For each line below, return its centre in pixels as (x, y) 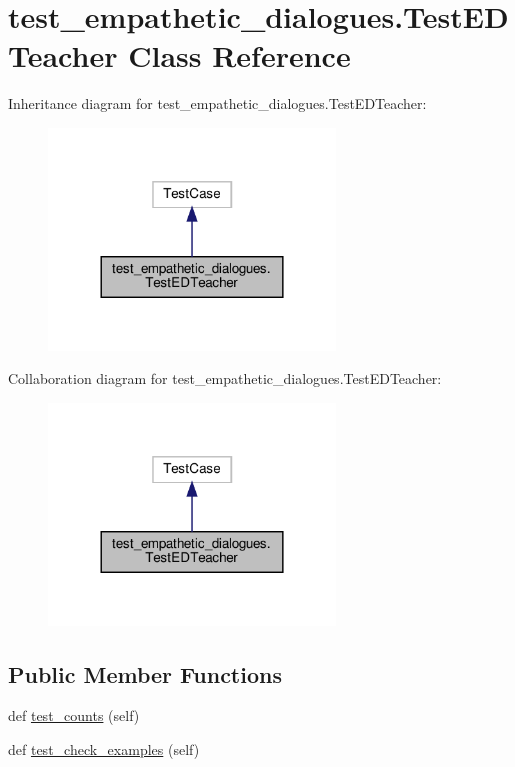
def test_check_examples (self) (104, 748)
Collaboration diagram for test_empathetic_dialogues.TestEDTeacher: (225, 378)
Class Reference (239, 55)
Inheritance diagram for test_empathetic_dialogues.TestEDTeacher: (217, 103)
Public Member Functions (145, 673)
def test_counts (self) (74, 715)
